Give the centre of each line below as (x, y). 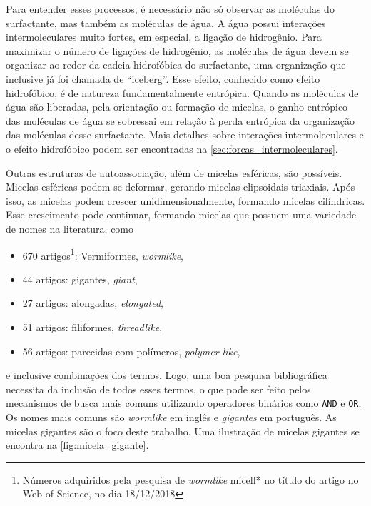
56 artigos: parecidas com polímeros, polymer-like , (131, 351)
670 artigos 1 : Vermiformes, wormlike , (103, 254)
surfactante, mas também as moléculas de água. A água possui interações (166, 22)
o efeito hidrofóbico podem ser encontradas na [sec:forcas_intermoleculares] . (172, 148)
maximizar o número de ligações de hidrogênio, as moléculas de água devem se (177, 50)
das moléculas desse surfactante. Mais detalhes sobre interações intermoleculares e (185, 135)
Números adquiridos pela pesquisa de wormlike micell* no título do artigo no (190, 479)
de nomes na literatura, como (70, 228)
